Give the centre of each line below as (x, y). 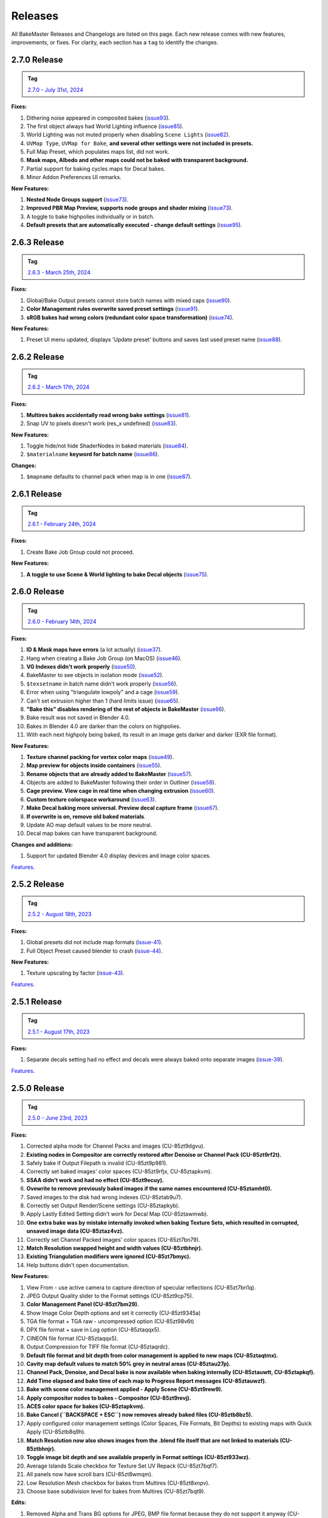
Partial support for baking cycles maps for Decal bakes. (96, 168)
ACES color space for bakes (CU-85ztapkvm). (86, 1406)
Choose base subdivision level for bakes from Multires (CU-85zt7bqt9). (116, 1491)
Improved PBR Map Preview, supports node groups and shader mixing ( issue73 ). (130, 208)
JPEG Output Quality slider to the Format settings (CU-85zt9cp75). (110, 1296)
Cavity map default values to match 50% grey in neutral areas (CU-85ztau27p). (128, 1364)
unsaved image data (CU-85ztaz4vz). (75, 1231)
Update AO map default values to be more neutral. (89, 825)
